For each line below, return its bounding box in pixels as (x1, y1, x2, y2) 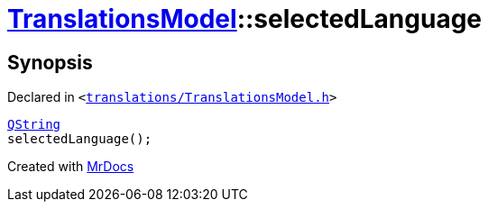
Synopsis (7, 50, 93, 74)
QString (7, 117, 61, 132)
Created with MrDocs (7, 159, 134, 175)
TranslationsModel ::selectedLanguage (7, 4, 483, 34)
